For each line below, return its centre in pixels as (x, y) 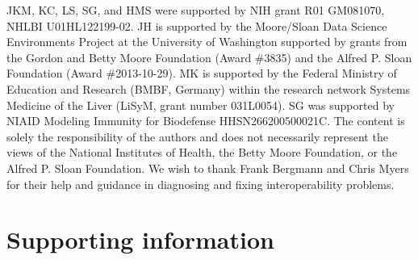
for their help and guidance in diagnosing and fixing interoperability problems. (201, 184)
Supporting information (140, 239)
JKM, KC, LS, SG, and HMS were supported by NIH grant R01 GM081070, (196, 10)
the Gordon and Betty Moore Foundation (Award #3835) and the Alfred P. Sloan (209, 57)
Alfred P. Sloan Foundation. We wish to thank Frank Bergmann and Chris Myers (208, 168)
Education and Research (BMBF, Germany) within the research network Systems (209, 88)
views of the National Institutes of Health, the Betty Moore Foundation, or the (202, 152)
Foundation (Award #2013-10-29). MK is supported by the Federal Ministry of (202, 73)
